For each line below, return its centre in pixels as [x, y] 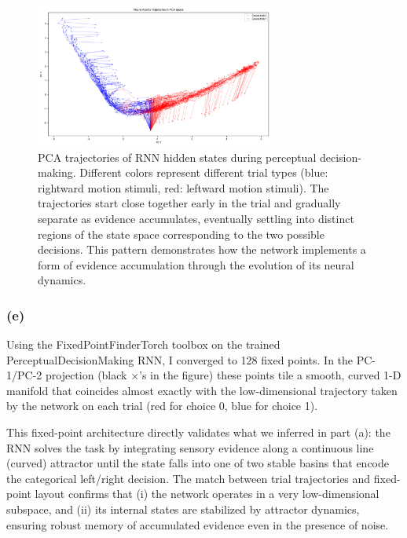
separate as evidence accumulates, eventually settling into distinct [196, 218]
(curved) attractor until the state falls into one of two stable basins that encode [198, 463]
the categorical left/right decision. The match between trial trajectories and [189, 478]
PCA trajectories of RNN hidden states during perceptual [177, 157]
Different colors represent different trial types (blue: [204, 172]
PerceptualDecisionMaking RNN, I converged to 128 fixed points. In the [180, 359]
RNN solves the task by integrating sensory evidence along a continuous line [190, 447]
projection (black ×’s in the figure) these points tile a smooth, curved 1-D [223, 375]
